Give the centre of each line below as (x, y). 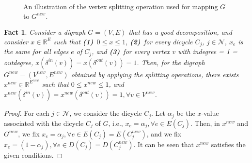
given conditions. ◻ (33, 155)
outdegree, (19, 62)
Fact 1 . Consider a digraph (45, 32)
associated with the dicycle (44, 123)
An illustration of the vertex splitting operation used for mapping (121, 6)
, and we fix (164, 133)
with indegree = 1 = (207, 51)
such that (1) (73, 41)
